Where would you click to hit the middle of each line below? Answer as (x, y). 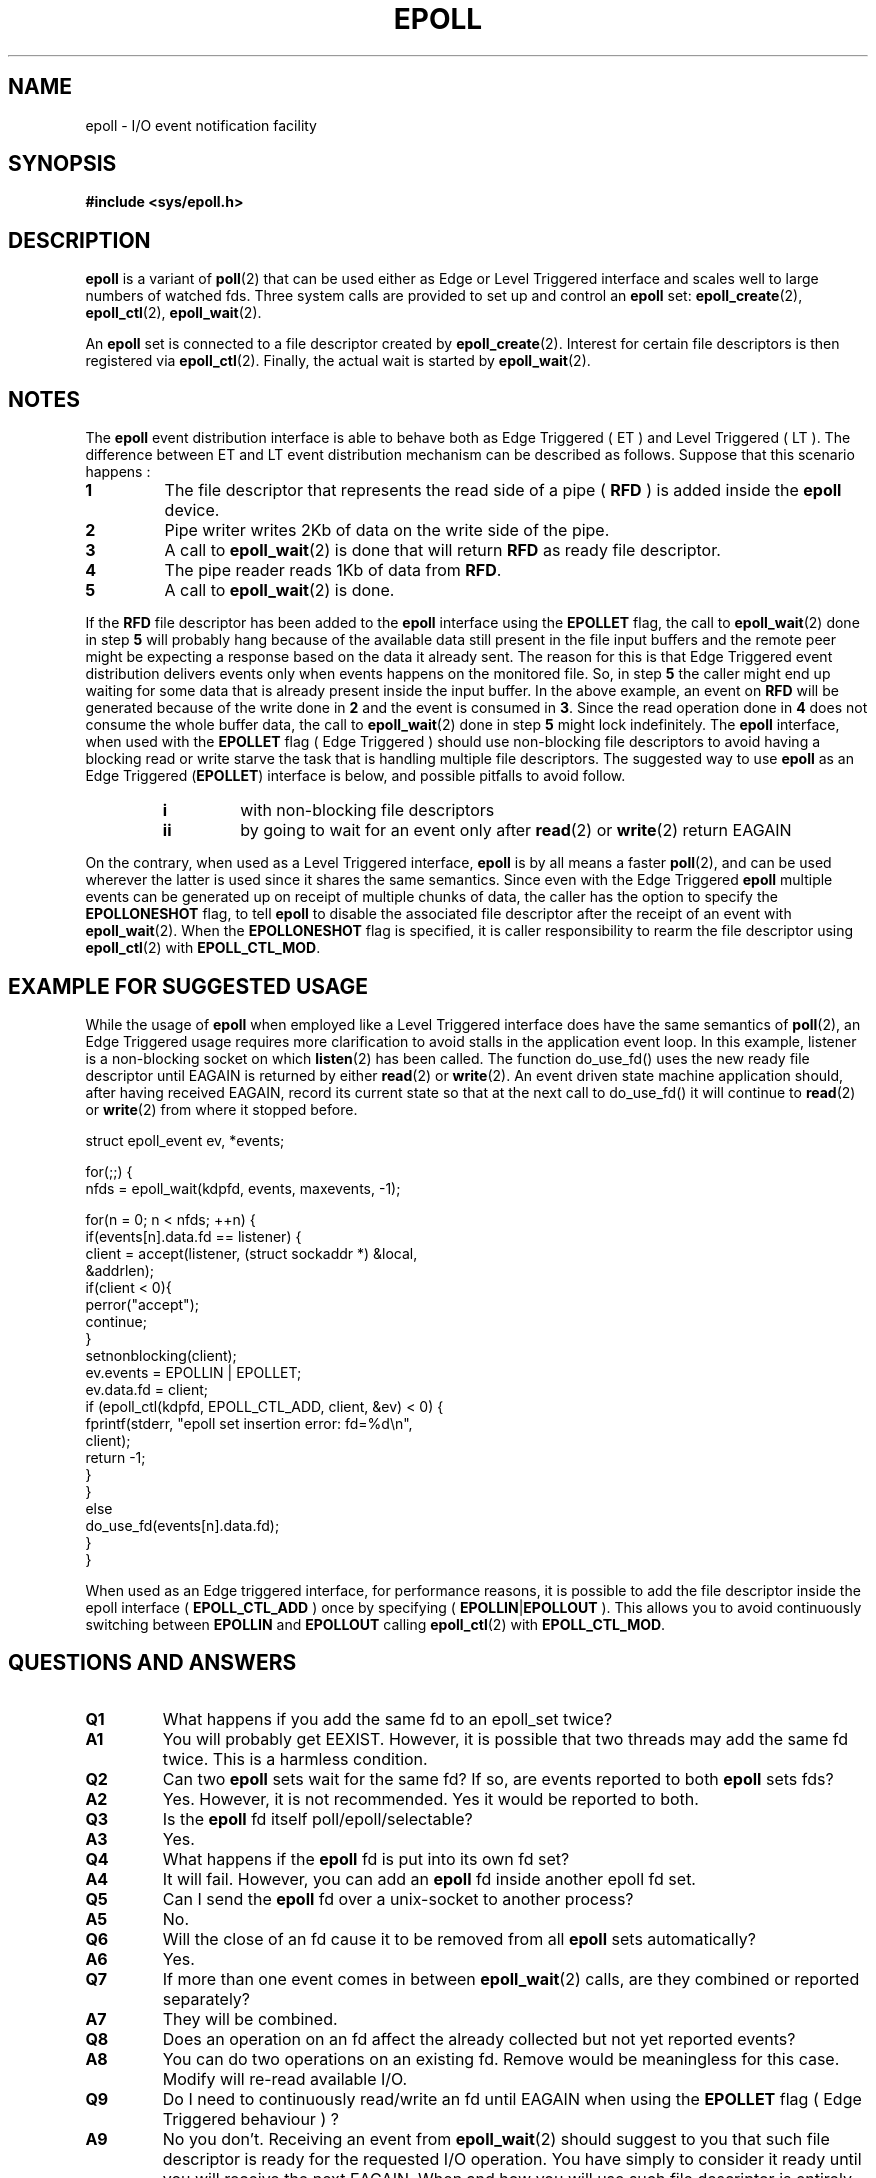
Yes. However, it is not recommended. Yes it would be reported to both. (430, 1798)
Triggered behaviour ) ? (250, 2118)
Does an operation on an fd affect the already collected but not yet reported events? (479, 2038)
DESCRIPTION (79, 240)
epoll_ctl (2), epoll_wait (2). (173, 313)
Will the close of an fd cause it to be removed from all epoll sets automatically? (459, 1938)
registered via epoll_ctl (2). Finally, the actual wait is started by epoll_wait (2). (338, 361)
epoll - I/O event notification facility (201, 125)
